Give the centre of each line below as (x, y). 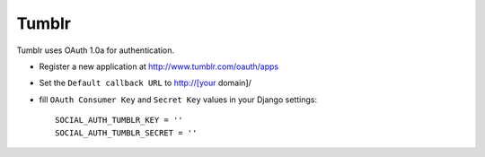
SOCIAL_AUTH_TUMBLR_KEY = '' (119, 120)
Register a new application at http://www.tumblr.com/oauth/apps (159, 66)
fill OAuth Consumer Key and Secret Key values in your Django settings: (178, 100)
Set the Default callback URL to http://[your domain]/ (145, 83)
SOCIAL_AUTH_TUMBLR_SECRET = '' (126, 133)
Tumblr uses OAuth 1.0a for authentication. (96, 50)
